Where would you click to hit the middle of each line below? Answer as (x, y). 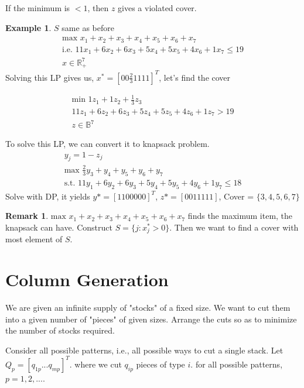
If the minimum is (38, 8)
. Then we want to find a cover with (234, 227)
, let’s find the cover (195, 77)
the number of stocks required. (60, 330)
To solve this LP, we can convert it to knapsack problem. (107, 144)
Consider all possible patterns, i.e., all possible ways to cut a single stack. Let (144, 350)
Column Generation (87, 279)
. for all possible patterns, (237, 364)
